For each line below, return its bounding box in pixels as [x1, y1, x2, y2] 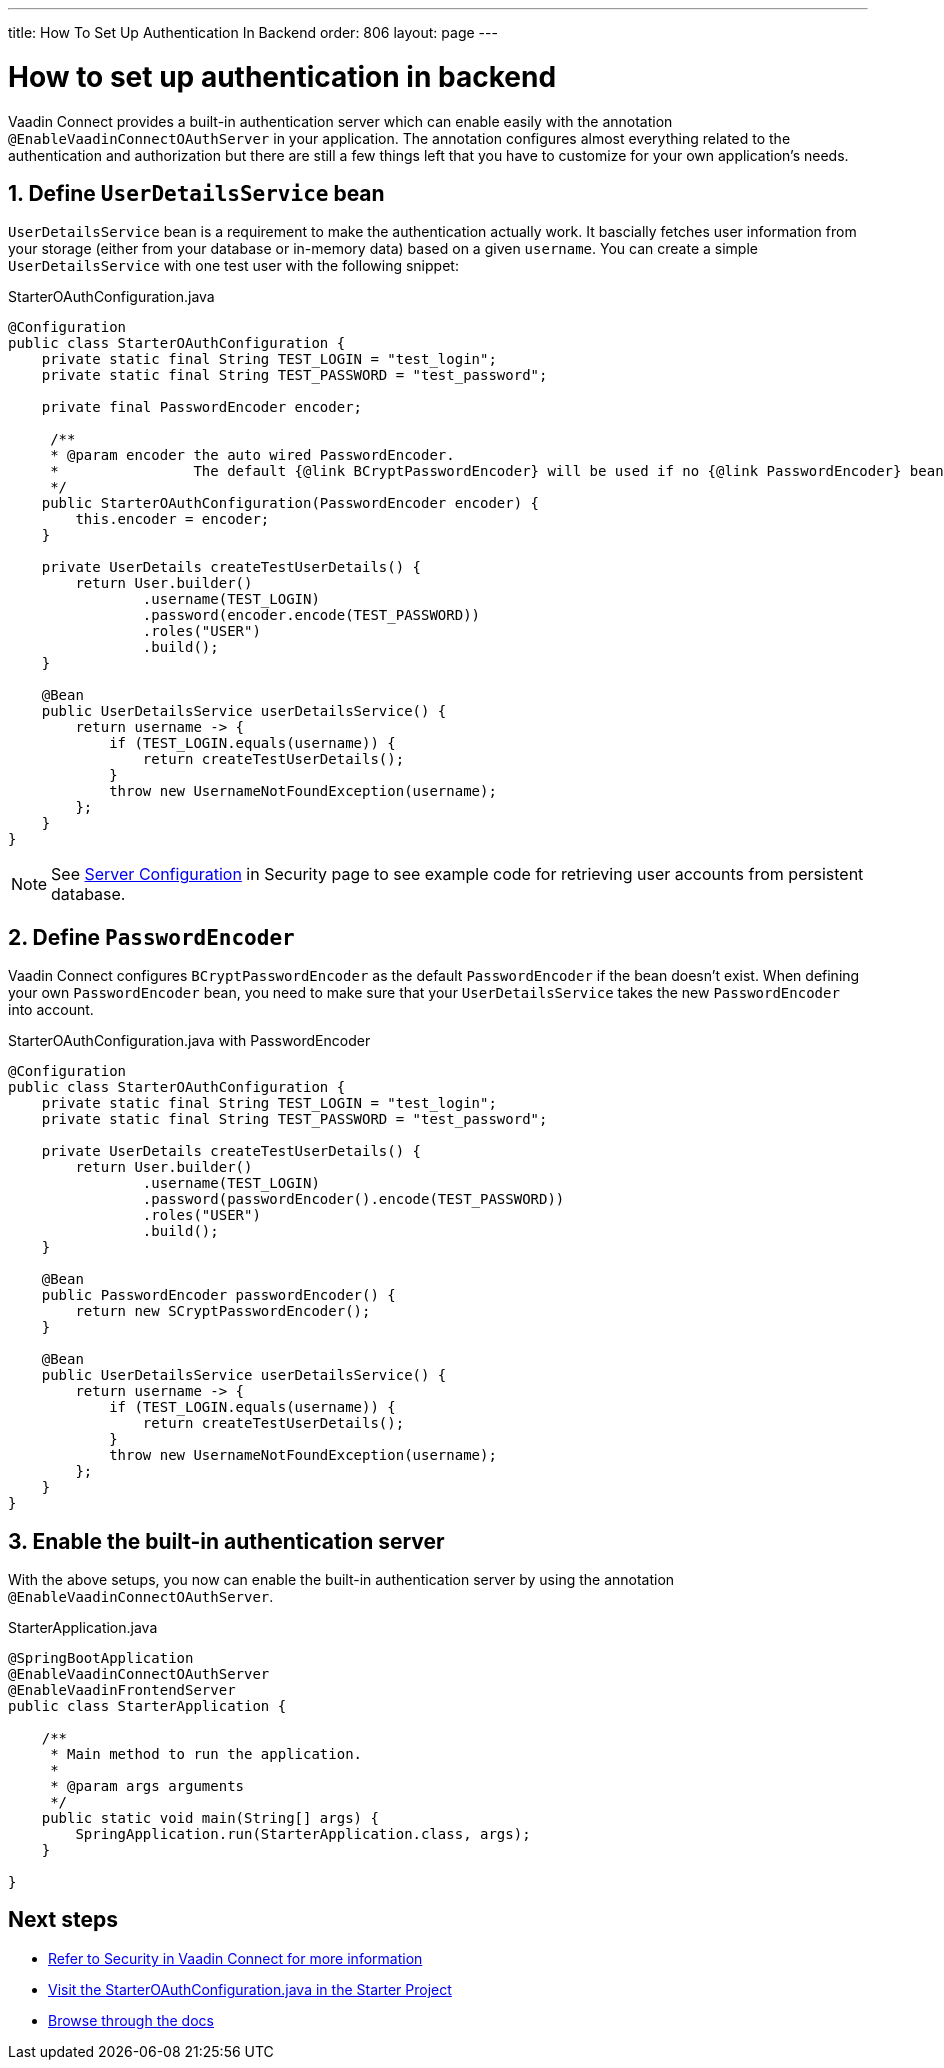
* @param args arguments [50, 1778, 245, 1795]
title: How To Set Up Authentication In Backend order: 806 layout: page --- [8, 24, 498, 41]
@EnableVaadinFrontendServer [8, 1682, 236, 1699]
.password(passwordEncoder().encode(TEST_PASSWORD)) [142, 1191, 565, 1208]
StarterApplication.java [8, 1619, 158, 1637]
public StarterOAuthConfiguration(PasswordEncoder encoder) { [41, 495, 540, 512]
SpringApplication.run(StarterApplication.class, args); [75, 1826, 531, 1843]
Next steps [8, 1907, 118, 1933]
